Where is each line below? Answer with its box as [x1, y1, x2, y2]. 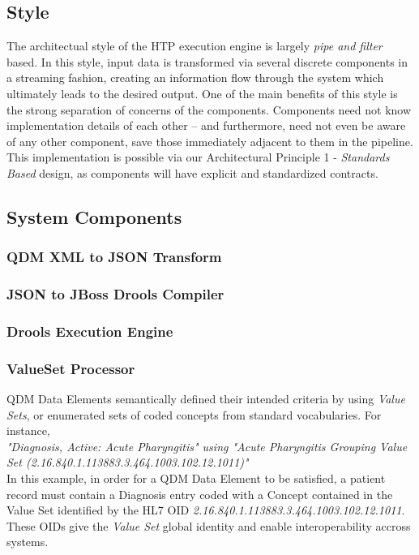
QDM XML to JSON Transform [6, 247, 222, 267]
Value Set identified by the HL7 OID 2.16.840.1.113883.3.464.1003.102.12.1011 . [6, 501, 405, 518]
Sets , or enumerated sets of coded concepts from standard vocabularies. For [6, 406, 382, 423]
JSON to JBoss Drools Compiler [6, 284, 224, 304]
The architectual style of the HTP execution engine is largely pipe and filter [6, 37, 383, 54]
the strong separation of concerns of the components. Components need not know [6, 101, 412, 118]
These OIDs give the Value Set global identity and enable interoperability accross [6, 517, 411, 534]
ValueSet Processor [6, 358, 135, 378]
